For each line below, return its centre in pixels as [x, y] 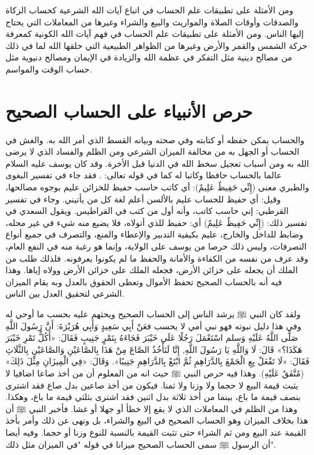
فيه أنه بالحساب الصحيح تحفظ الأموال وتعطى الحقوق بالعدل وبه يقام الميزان [144, 281]
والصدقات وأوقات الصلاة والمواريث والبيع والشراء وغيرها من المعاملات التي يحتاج [152, 21]
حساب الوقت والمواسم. [49, 69]
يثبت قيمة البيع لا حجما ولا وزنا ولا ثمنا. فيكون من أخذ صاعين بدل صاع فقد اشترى [152, 385]
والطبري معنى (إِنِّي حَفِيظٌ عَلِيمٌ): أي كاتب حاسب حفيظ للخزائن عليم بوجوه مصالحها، [157, 187]
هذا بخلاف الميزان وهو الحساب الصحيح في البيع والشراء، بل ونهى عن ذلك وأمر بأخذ [157, 420]
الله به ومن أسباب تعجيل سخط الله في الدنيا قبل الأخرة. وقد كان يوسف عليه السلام [157, 163]
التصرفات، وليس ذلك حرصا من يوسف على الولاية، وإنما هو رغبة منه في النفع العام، [156, 246]
